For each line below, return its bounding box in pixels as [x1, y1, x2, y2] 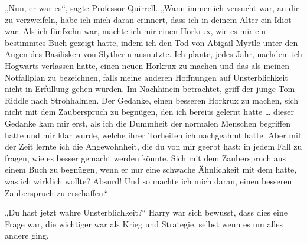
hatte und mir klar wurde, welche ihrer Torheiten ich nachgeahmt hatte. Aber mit [5, 128, 302, 141]
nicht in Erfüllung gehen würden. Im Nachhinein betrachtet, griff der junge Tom [5, 82, 295, 95]
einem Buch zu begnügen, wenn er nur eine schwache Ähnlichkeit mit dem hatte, [5, 163, 297, 176]
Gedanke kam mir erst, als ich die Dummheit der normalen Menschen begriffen [5, 117, 291, 129]
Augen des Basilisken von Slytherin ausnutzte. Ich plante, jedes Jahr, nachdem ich [5, 48, 302, 60]
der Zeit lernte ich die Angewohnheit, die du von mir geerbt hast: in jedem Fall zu [5, 140, 302, 153]
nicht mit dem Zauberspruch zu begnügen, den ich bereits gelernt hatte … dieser [5, 105, 295, 118]
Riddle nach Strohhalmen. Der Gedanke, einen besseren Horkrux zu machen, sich [5, 94, 299, 106]
